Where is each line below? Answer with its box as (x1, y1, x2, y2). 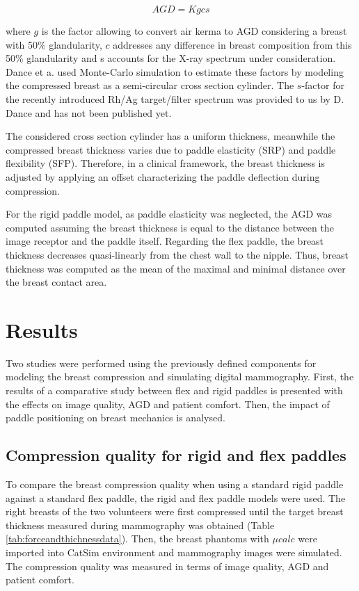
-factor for (301, 78, 344, 92)
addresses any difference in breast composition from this (113, 37, 352, 51)
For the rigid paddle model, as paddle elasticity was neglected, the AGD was (6, 207, 333, 221)
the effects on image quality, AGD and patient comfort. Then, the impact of (6, 396, 330, 411)
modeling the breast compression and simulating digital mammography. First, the (6, 369, 354, 384)
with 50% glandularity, (6, 37, 102, 51)
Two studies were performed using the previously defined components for (6, 355, 317, 370)
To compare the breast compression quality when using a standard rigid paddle (6, 476, 344, 491)
